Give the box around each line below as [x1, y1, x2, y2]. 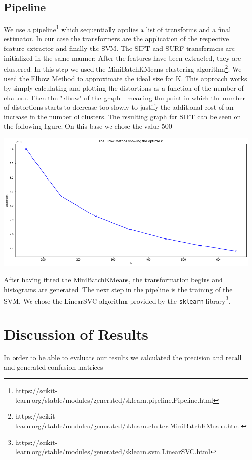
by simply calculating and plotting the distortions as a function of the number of [4, 83, 244, 93]
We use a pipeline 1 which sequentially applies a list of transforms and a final [4, 23, 231, 34]
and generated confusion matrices [4, 361, 103, 372]
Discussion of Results [4, 324, 148, 344]
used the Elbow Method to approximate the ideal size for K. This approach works [4, 73, 247, 83]
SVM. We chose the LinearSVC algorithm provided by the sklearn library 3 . [4, 294, 231, 306]
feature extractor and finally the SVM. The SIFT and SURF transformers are [4, 43, 235, 53]
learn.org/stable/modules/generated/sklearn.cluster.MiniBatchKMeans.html [15, 421, 241, 431]
